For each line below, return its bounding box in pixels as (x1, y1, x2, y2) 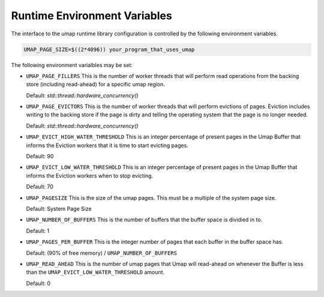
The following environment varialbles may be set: (11, 61, 133, 68)
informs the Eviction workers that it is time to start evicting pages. (26, 142, 188, 149)
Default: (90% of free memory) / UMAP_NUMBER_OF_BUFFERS (26, 249, 177, 256)
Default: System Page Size (26, 205, 92, 212)
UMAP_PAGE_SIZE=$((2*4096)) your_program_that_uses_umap (23, 46, 195, 53)
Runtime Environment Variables (11, 9, 172, 22)
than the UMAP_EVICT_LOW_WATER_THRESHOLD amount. (26, 269, 165, 276)
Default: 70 (26, 183, 54, 190)
